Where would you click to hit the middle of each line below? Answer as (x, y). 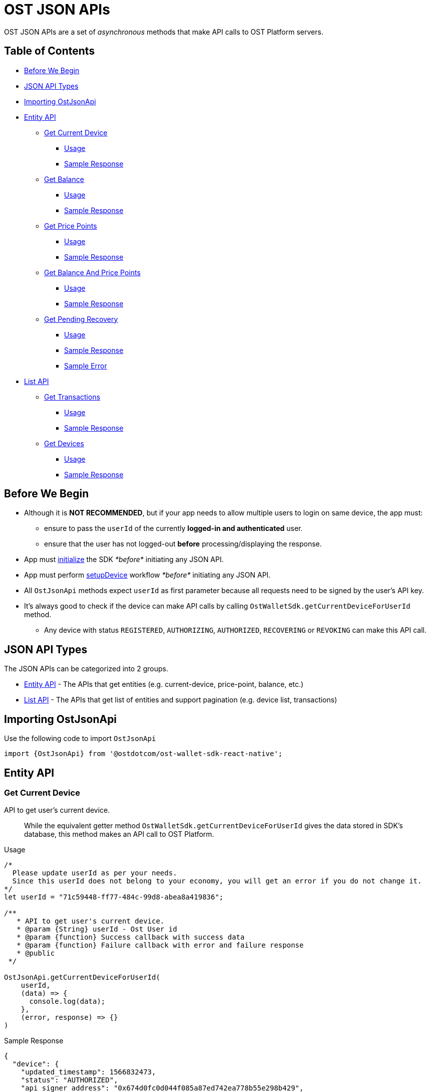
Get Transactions (72, 397)
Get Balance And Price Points (92, 272)
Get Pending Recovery (81, 319)
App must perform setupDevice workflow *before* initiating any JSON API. (147, 575)
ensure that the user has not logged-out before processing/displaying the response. (183, 544)
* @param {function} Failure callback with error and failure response (160, 945)
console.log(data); (67, 1002)
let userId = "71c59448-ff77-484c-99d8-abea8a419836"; (114, 897)
